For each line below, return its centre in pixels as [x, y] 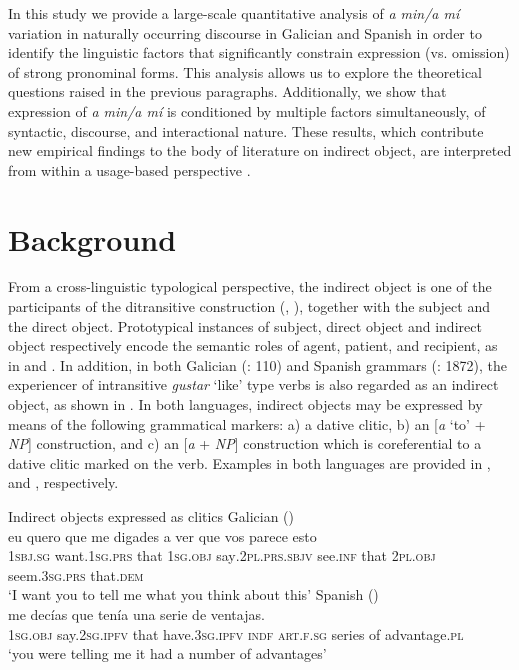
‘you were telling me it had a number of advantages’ [167, 653]
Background [92, 238]
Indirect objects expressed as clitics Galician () [151, 516]
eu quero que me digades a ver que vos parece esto [162, 535]
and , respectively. [63, 482]
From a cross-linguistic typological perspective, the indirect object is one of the [250, 286]
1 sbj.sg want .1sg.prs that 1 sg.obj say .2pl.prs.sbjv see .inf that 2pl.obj [222, 555]
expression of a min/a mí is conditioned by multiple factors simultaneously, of [247, 110]
